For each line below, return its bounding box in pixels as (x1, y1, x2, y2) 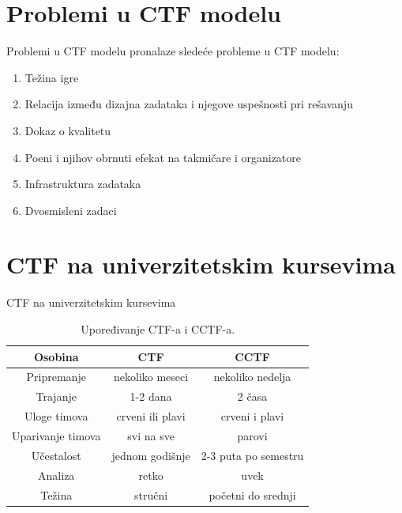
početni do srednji (209, 486, 296, 503)
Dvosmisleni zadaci (24, 202, 117, 218)
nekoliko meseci (113, 368, 189, 385)
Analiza (38, 466, 75, 483)
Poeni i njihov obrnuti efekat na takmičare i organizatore (24, 149, 302, 165)
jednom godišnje (111, 447, 190, 463)
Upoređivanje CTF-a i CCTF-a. (81, 321, 235, 337)
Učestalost (31, 447, 81, 463)
